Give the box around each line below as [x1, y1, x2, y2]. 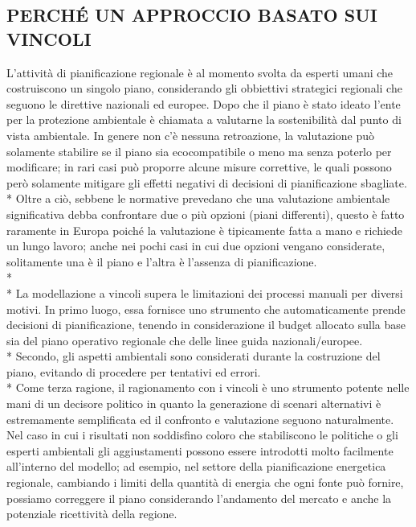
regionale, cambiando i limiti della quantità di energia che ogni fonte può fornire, [6, 474, 404, 491]
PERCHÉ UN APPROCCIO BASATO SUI [6, 2, 377, 27]
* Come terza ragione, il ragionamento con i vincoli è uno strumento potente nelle [6, 379, 410, 396]
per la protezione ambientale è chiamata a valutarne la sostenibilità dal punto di [6, 111, 402, 128]
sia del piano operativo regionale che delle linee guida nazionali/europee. [6, 331, 363, 348]
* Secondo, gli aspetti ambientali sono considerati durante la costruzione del [6, 348, 381, 364]
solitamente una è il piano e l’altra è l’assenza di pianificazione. [6, 253, 317, 270]
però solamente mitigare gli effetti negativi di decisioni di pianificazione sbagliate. [6, 174, 407, 191]
